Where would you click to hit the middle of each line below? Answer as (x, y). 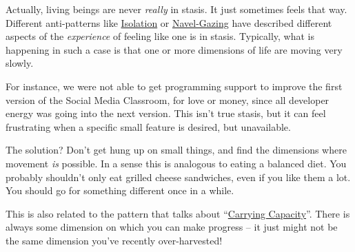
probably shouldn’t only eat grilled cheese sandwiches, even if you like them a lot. (178, 177)
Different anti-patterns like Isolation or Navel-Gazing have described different (169, 22)
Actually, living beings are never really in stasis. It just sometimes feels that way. (176, 9)
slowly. (20, 63)
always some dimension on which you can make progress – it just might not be (172, 227)
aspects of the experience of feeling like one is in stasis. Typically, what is (160, 36)
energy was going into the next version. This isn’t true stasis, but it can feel (166, 113)
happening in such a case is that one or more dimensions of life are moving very (174, 49)
